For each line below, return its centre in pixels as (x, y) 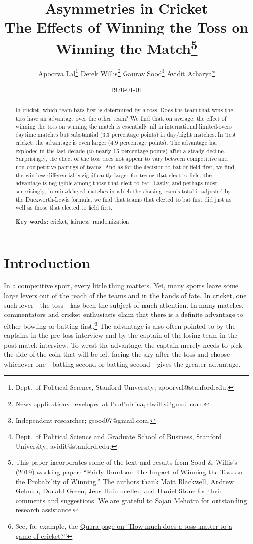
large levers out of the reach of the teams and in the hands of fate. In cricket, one (125, 295)
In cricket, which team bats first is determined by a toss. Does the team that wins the (124, 110)
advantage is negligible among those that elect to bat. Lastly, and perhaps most (116, 183)
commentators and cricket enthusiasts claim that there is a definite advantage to (124, 314)
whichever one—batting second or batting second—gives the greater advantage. (122, 363)
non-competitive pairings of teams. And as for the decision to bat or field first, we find (125, 167)
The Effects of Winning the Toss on (126, 27)
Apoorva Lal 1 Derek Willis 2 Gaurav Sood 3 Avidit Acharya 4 (126, 72)
